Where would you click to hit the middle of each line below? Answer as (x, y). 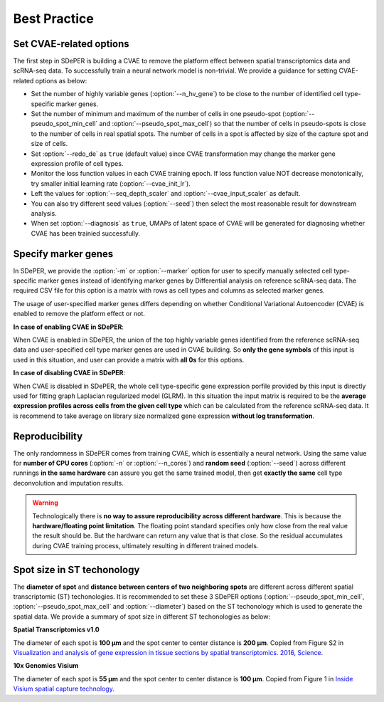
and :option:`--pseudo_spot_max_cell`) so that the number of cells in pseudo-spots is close (233, 124)
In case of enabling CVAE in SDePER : (69, 327)
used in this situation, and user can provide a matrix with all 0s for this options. (129, 360)
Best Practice (53, 19)
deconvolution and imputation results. (68, 483)
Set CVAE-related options (71, 44)
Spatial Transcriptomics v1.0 (56, 629)
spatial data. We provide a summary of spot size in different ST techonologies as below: (142, 617)
